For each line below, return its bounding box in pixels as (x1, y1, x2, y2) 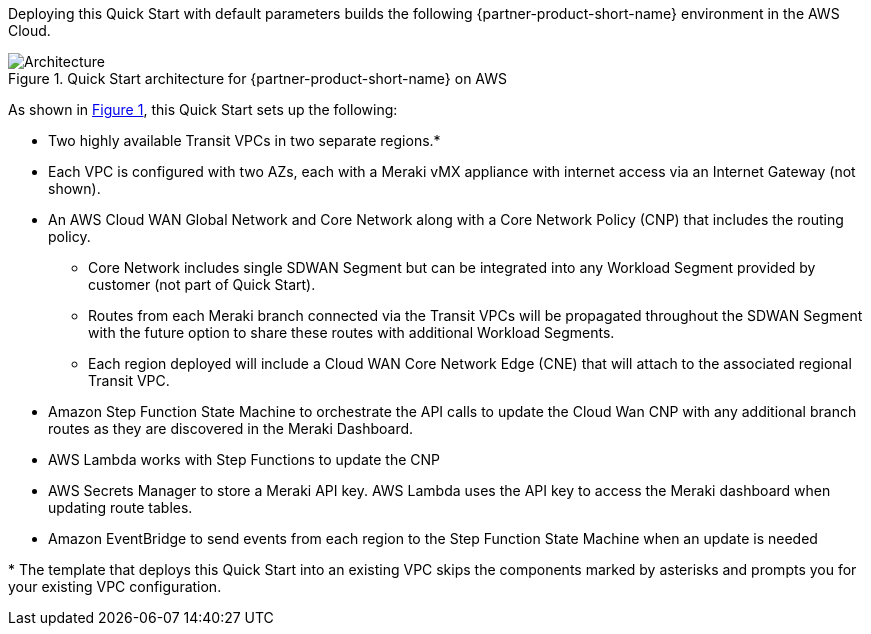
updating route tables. (48, 499, 193, 516)
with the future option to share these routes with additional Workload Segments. (88, 324, 615, 341)
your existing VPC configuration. (8, 578, 222, 595)
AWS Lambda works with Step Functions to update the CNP (48, 451, 440, 468)
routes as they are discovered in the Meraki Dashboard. (48, 420, 414, 437)
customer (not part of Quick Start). (88, 276, 316, 293)
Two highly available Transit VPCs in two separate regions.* (48, 132, 441, 149)
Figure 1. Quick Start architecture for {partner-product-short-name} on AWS (8, 70, 508, 87)
